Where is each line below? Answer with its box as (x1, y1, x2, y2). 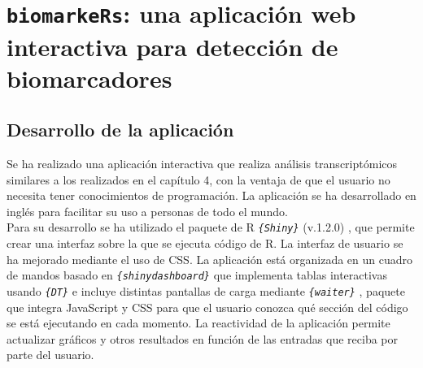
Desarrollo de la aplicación (7, 117, 234, 142)
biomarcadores (7, 61, 172, 94)
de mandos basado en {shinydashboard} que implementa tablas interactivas (7, 266, 387, 284)
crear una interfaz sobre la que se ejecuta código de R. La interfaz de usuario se (7, 235, 403, 252)
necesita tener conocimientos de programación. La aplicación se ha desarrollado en (7, 187, 416, 204)
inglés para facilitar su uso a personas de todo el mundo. (7, 202, 288, 219)
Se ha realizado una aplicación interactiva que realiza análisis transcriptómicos (7, 155, 398, 172)
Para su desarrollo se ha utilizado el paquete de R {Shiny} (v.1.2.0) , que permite (7, 219, 415, 236)
